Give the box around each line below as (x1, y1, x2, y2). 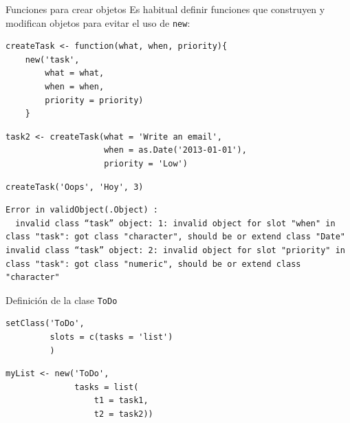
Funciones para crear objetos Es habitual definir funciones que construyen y (6, 2, 325, 16)
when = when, (45, 82, 105, 92)
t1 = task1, (94, 395, 149, 406)
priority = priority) (45, 95, 144, 105)
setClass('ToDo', (6, 318, 85, 329)
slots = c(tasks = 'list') (50, 332, 173, 342)
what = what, (45, 68, 105, 78)
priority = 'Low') (104, 159, 188, 169)
